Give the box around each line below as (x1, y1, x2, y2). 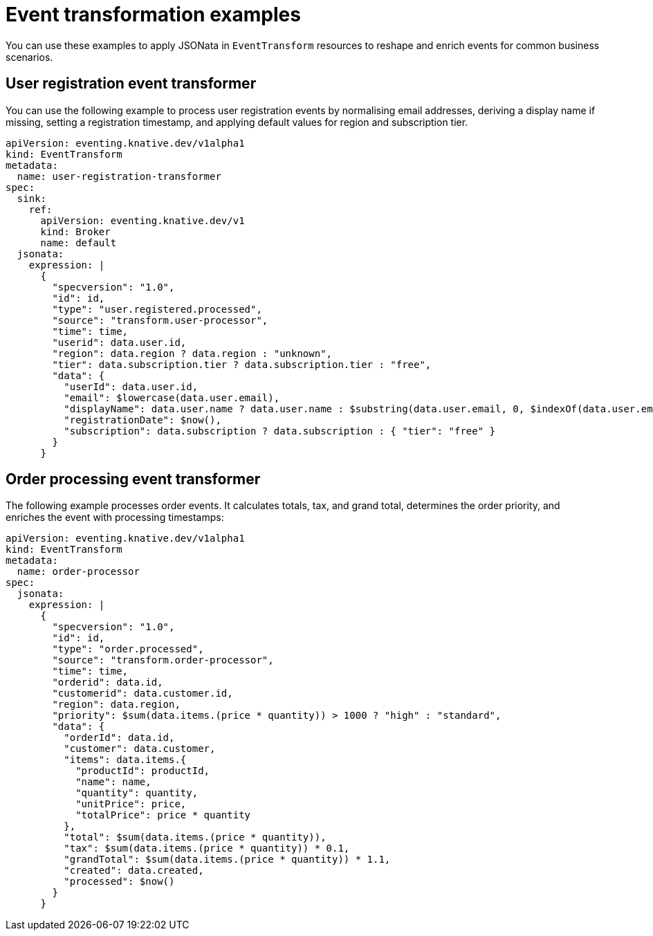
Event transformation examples (6, 3, 301, 26)
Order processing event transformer (6, 470, 261, 488)
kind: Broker (40, 226, 111, 237)
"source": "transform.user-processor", (52, 314, 268, 326)
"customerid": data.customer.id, (52, 688, 233, 699)
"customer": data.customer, (64, 743, 216, 755)
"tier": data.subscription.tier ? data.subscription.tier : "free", (52, 358, 432, 370)
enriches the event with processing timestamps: (6, 511, 224, 524)
